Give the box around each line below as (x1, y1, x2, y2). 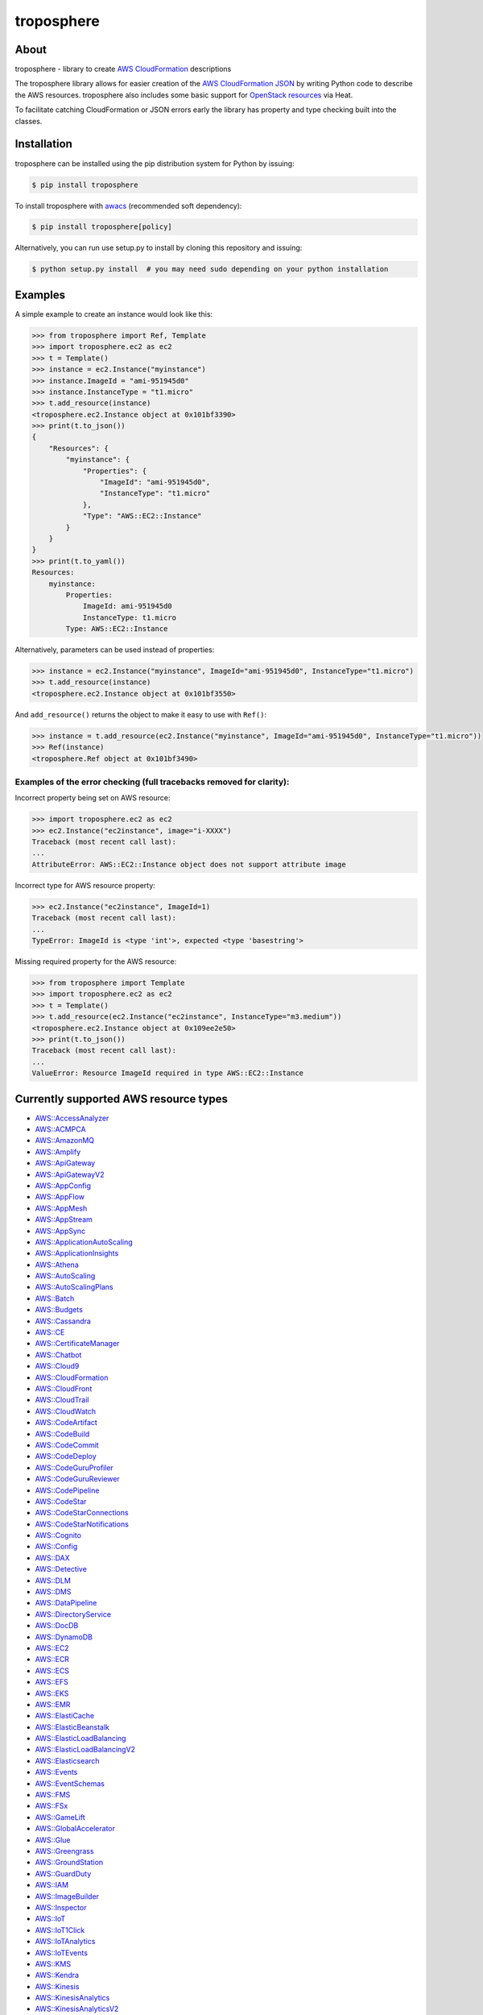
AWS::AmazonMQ (35, 1136, 95, 1145)
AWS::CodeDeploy (35, 1452, 97, 1461)
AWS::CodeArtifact (35, 1418, 98, 1427)
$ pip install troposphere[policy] (31, 222, 172, 231)
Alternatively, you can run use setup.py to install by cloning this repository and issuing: (14, 243, 303, 253)
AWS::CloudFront (35, 1383, 93, 1394)
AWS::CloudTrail (35, 1395, 89, 1405)
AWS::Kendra (35, 1971, 80, 1980)
